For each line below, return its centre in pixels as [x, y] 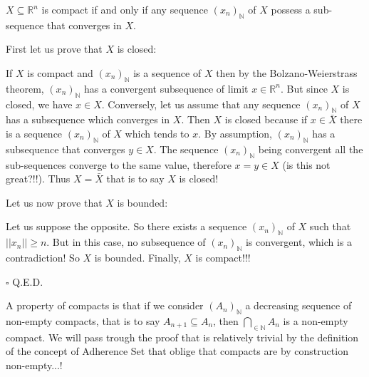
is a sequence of [167, 72]
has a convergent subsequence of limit [166, 88]
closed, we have [39, 104]
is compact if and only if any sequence [125, 9]
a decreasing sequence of [298, 305]
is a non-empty [316, 320]
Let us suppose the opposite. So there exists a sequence [126, 226]
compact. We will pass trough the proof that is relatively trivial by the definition [182, 337]
